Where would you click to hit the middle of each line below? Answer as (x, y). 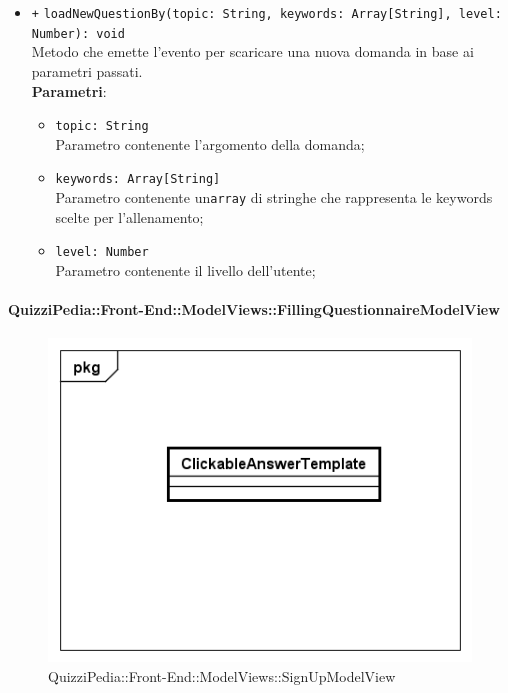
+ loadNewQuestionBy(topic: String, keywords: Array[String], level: (266, 14)
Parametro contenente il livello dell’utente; (185, 269)
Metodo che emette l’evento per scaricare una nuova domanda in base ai (252, 51)
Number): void (78, 33)
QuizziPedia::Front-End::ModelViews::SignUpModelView (222, 675)
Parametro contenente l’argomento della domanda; (210, 143)
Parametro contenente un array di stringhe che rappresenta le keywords (274, 197)
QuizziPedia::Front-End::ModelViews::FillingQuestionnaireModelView (254, 309)
